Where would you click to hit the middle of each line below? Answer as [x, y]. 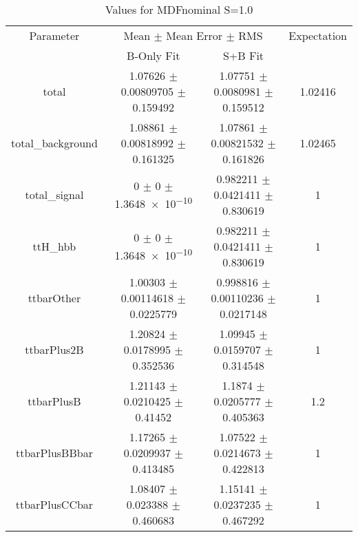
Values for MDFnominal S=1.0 [179, 9]
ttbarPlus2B [54, 349]
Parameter [54, 35]
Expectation [318, 35]
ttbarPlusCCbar [54, 504]
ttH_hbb [54, 246]
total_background [54, 143]
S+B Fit [243, 55]
